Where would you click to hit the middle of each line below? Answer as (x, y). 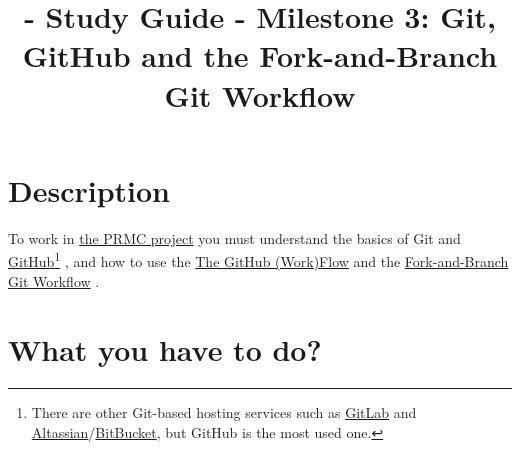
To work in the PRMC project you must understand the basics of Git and (234, 237)
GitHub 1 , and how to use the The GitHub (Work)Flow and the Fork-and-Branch (258, 259)
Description (89, 189)
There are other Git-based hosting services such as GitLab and (224, 412)
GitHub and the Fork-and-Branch (260, 55)
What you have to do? (165, 349)
